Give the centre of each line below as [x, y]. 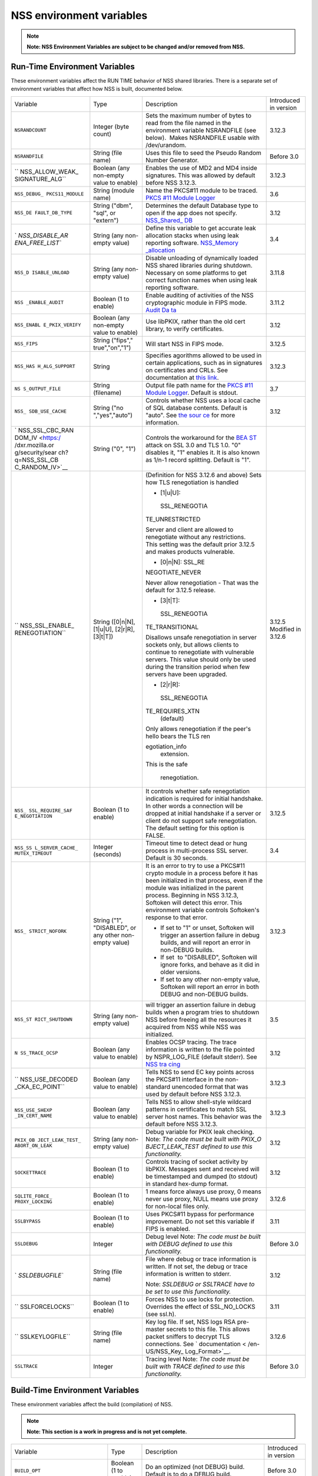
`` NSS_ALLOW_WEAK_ [47, 171]
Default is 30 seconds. [177, 858]
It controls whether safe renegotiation [198, 791]
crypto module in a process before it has [202, 873]
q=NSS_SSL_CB [37, 459]
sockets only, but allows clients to [192, 645]
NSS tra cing [163, 1064]
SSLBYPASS [28, 1221]
